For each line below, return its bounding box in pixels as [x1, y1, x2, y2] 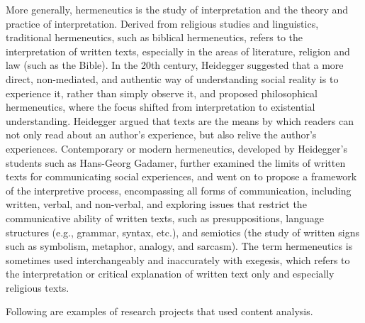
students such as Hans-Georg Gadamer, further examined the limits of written [6, 155, 346, 170]
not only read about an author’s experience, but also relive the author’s [6, 127, 317, 142]
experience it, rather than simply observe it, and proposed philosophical [6, 85, 318, 100]
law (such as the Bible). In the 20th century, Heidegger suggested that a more [6, 58, 344, 72]
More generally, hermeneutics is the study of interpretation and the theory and [6, 2, 349, 16]
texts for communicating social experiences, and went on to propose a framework [6, 169, 357, 184]
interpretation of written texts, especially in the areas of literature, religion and [6, 43, 350, 58]
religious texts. [6, 280, 69, 295]
